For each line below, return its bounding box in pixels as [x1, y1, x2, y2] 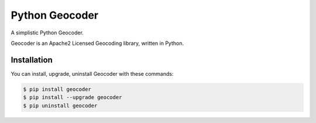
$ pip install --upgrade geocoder [23, 94, 122, 101]
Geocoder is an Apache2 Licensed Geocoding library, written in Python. [11, 40, 184, 47]
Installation [11, 55, 53, 65]
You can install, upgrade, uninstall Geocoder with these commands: [11, 70, 174, 77]
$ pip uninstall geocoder [23, 102, 98, 109]
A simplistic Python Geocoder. [11, 29, 84, 36]
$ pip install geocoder [23, 86, 92, 93]
